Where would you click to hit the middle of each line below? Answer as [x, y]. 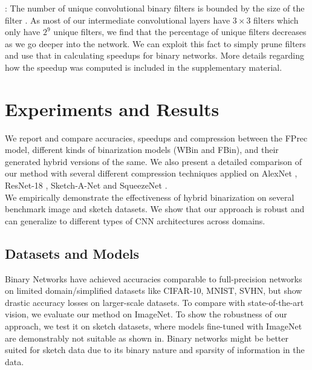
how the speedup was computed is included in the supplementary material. [144, 67]
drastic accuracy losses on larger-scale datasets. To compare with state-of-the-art [154, 302]
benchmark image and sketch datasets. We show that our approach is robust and [155, 209]
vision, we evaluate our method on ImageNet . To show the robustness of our [146, 314]
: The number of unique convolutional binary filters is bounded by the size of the [155, 8]
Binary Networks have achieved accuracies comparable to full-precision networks [154, 278]
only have [23, 32]
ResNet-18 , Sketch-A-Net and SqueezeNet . [86, 185]
